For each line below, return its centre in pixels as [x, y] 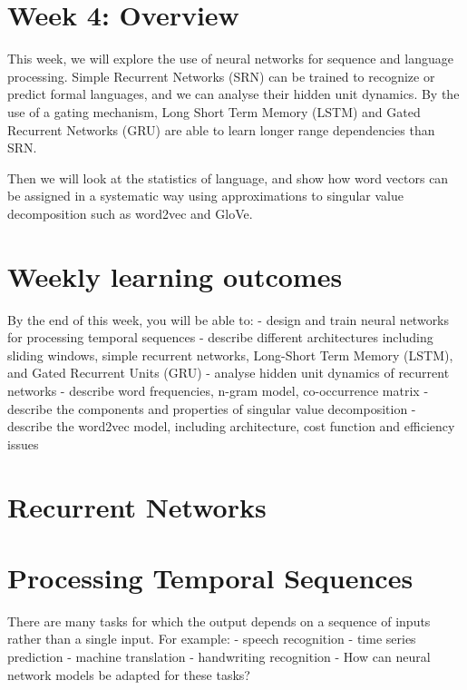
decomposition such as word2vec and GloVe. [130, 213]
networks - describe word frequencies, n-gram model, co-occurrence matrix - [218, 390]
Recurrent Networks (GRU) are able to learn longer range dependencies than [221, 129]
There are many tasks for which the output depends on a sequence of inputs [219, 621]
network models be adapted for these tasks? [129, 674]
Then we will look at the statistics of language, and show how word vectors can [228, 177]
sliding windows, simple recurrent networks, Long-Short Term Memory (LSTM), [230, 355]
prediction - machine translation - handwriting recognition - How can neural [219, 657]
